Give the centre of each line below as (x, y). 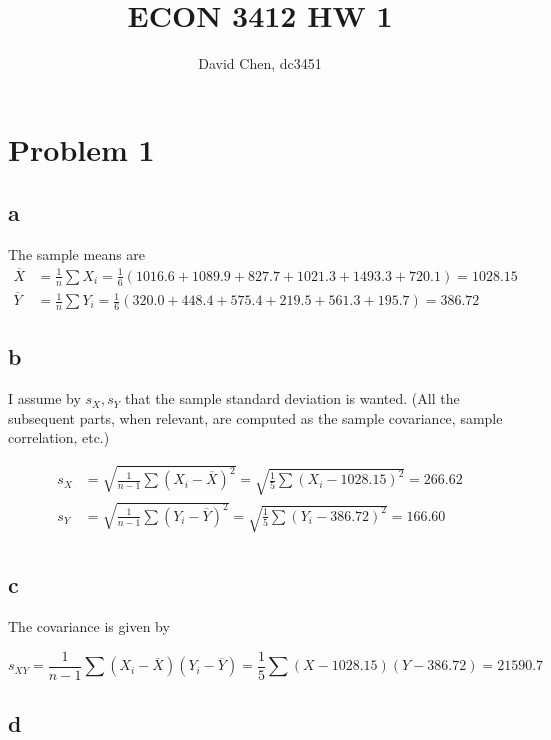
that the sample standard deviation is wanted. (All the (292, 398)
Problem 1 (81, 148)
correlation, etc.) (59, 437)
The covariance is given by (89, 626)
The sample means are (77, 254)
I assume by (44, 398)
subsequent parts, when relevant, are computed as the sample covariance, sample (255, 417)
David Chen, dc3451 (260, 63)
